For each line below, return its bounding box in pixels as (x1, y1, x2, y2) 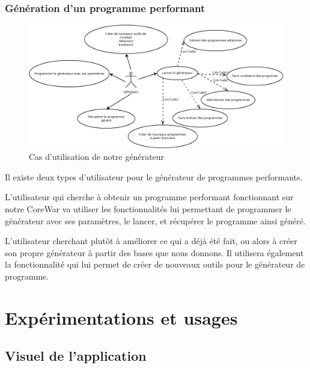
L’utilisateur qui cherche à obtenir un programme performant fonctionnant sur (5, 191, 294, 203)
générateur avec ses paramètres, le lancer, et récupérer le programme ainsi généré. (5, 214, 306, 227)
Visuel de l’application (5, 346, 147, 365)
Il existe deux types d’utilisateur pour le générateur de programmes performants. (5, 170, 303, 183)
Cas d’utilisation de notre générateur (29, 150, 165, 163)
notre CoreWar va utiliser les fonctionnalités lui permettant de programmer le (5, 202, 291, 215)
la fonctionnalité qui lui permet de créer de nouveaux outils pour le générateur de (5, 258, 305, 271)
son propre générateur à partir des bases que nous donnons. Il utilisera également (5, 246, 304, 259)
